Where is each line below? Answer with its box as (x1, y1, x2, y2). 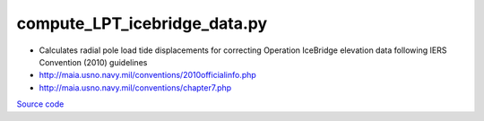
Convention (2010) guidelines (39, 56, 148, 67)
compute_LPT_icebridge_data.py (16, 13, 268, 33)
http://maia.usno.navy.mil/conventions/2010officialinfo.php (39, 70, 257, 81)
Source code (16, 99, 65, 109)
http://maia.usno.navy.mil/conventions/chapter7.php (39, 82, 232, 93)
